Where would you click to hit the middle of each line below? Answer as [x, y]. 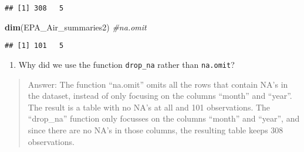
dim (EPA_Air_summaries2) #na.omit [76, 27]
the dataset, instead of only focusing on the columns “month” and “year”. [160, 96]
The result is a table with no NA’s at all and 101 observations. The [149, 107]
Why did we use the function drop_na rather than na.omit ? [126, 64]
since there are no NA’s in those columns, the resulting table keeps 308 [156, 129]
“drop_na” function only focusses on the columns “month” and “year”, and [164, 118]
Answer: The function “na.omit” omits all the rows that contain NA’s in [158, 84]
